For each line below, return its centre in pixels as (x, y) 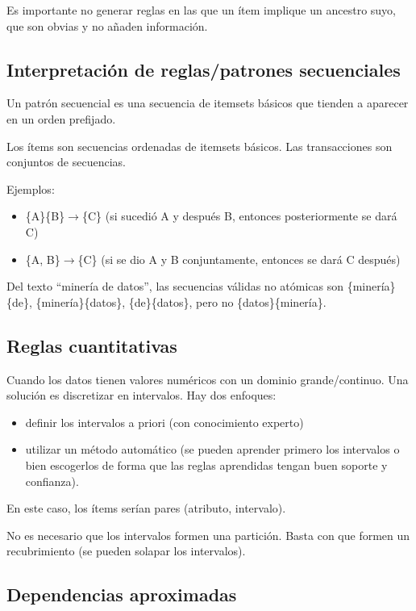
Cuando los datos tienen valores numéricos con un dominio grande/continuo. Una (208, 379)
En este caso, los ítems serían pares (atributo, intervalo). (146, 508)
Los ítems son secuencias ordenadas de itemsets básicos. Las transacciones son (200, 146)
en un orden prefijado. (61, 118)
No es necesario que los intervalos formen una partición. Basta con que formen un (208, 535)
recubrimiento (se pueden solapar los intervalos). (126, 551)
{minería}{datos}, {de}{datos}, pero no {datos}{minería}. (181, 301)
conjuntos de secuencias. (66, 162)
